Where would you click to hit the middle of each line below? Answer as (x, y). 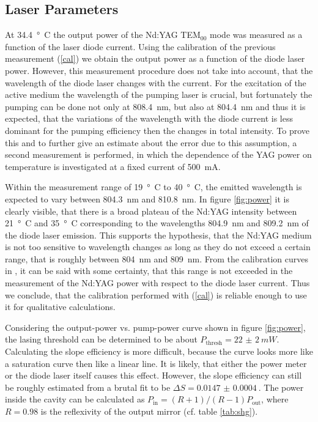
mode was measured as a (256, 35)
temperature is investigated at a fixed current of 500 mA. (113, 166)
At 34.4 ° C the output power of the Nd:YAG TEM (103, 35)
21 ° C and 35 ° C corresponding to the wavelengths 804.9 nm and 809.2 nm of (157, 223)
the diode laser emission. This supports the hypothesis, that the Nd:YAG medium (158, 235)
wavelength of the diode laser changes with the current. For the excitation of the (156, 82)
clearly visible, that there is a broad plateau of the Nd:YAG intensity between (151, 211)
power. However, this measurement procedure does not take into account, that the (159, 70)
